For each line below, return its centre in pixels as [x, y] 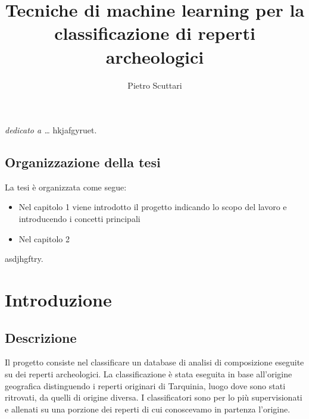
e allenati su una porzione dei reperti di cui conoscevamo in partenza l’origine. [148, 409]
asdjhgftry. [24, 259]
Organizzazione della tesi [83, 162]
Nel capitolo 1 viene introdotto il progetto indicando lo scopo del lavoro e [153, 207]
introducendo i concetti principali [79, 219]
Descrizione [41, 337]
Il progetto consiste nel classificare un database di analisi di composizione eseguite [154, 362]
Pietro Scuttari [155, 85]
